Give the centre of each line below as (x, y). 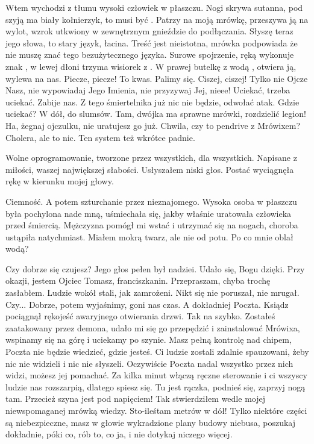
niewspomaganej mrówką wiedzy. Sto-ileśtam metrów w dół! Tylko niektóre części (156, 410)
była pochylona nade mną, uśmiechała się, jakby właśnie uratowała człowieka (149, 213)
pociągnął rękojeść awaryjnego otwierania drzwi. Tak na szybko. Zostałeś (140, 316)
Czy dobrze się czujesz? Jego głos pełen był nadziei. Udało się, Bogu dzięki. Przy (155, 268)
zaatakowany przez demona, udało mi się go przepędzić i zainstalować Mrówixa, (153, 327)
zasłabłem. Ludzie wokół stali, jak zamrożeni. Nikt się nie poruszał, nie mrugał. (152, 292)
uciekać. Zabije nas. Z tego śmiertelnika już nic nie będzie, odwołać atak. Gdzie (152, 102)
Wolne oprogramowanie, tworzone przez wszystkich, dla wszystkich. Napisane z (151, 158)
